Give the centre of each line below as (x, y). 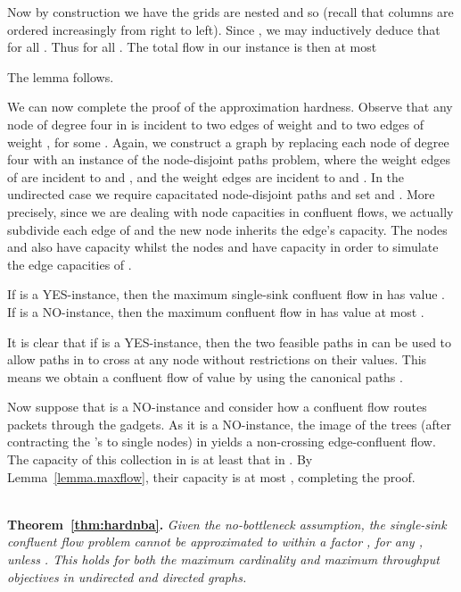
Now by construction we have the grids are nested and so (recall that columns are (230, 12)
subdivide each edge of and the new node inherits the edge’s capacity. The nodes (227, 229)
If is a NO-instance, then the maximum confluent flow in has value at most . (216, 311)
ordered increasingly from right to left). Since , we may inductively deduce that (224, 29)
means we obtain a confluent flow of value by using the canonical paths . (205, 376)
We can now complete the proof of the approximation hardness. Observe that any (230, 107)
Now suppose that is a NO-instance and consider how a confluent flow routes (217, 407)
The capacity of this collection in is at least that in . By (160, 459)
